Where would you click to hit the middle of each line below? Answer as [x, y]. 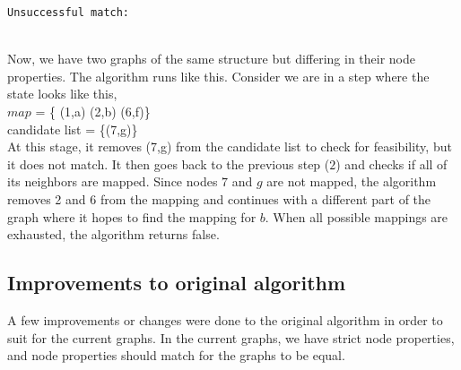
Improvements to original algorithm [177, 283]
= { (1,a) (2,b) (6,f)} [93, 112]
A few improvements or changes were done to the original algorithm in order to [225, 319]
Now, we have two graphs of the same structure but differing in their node [212, 59]
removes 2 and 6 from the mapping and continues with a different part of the [219, 199]
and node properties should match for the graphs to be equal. [176, 355]
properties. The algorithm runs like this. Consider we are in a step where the [218, 76]
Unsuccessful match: [69, 13]
